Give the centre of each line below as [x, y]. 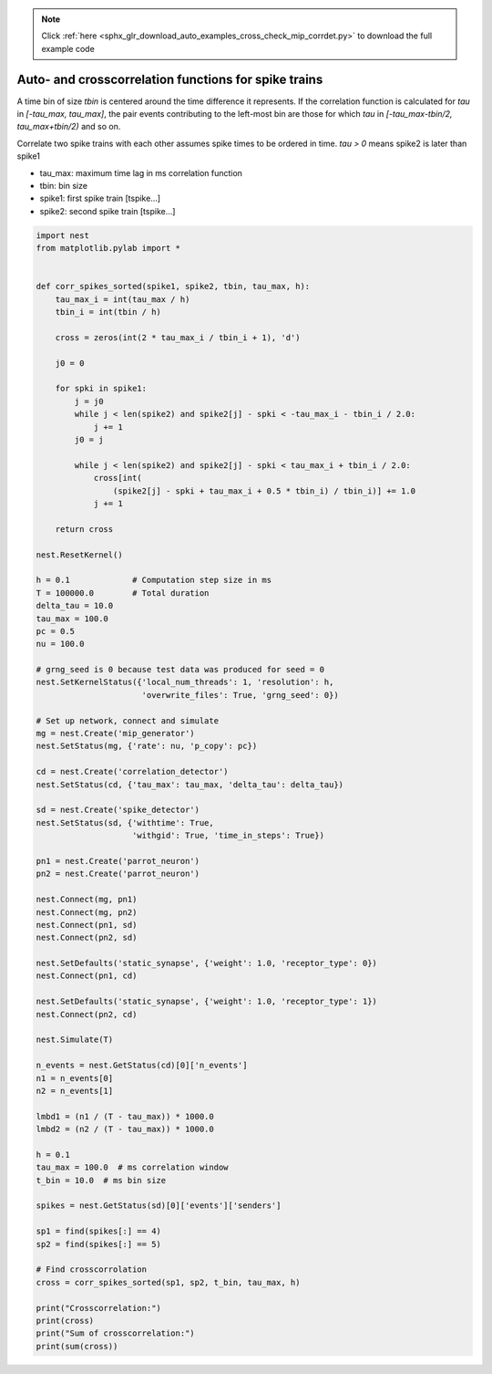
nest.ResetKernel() [79, 555]
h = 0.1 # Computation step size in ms [154, 580]
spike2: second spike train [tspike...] [108, 211]
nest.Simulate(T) [75, 1040]
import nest [63, 235]
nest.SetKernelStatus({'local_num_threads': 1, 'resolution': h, [185, 682]
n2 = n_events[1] [75, 1091]
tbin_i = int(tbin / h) [108, 312]
